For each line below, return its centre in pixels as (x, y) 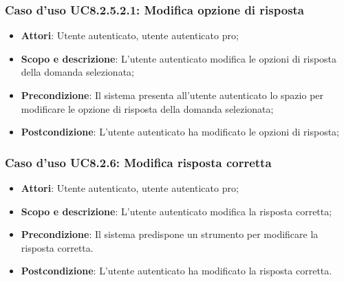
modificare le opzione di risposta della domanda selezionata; (147, 108)
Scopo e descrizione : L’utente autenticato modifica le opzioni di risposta (179, 58)
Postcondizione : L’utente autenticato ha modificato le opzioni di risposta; (180, 132)
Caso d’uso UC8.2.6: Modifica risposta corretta (138, 162)
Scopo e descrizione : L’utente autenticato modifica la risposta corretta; (176, 211)
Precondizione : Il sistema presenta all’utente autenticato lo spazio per (172, 95)
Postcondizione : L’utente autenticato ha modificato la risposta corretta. (176, 271)
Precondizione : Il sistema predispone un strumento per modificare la (170, 234)
